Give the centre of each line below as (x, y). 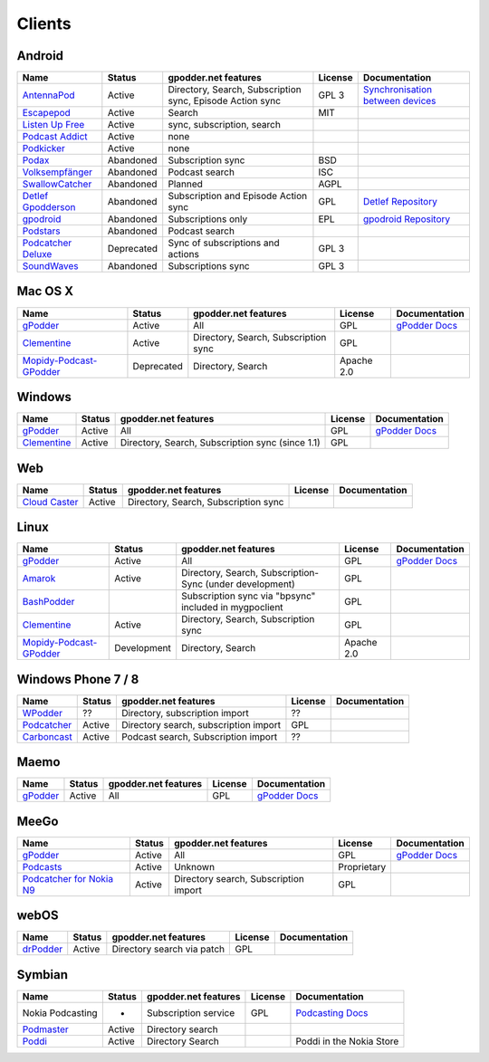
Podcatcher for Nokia (67, 878)
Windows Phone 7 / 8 (78, 679)
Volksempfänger (58, 172)
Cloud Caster (50, 502)
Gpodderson (49, 207)
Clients (44, 24)
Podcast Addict (55, 137)
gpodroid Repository (407, 219)
